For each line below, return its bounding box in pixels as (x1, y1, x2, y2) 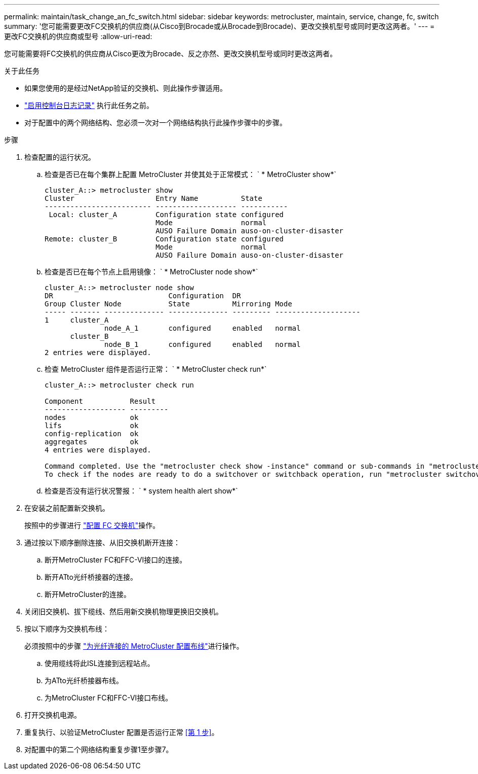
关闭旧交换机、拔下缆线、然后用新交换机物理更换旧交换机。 (24, 607, 223, 616)
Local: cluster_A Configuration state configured (49, 210, 284, 219)
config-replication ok (45, 430, 139, 438)
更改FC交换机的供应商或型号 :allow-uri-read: (4, 32, 152, 41)
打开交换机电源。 (24, 711, 81, 719)
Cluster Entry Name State (45, 194, 262, 202)
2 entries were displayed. (45, 348, 151, 357)
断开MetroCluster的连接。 (45, 590, 131, 599)
